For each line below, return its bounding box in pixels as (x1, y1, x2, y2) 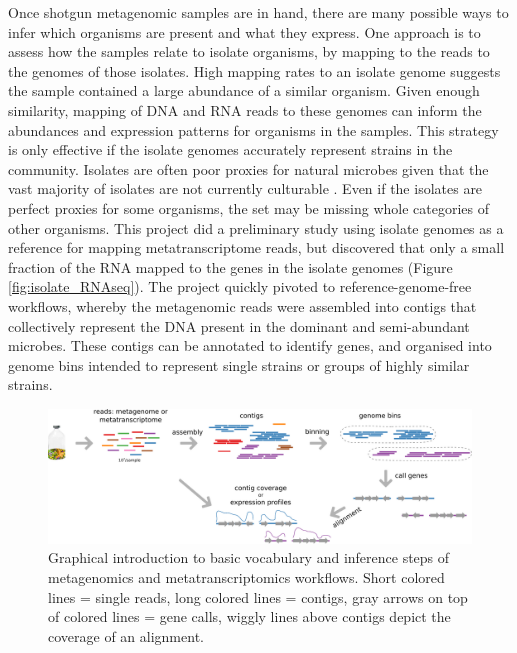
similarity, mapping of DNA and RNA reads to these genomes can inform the (8, 99, 482, 120)
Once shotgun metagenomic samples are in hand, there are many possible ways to (8, 2, 509, 22)
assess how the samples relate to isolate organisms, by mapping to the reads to (8, 41, 490, 62)
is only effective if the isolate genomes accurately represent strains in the (8, 139, 453, 160)
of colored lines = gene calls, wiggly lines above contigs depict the (48, 606, 451, 627)
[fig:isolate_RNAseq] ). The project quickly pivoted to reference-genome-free (8, 276, 472, 297)
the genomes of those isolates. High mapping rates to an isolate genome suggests (8, 60, 501, 81)
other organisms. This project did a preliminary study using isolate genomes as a (8, 217, 504, 238)
